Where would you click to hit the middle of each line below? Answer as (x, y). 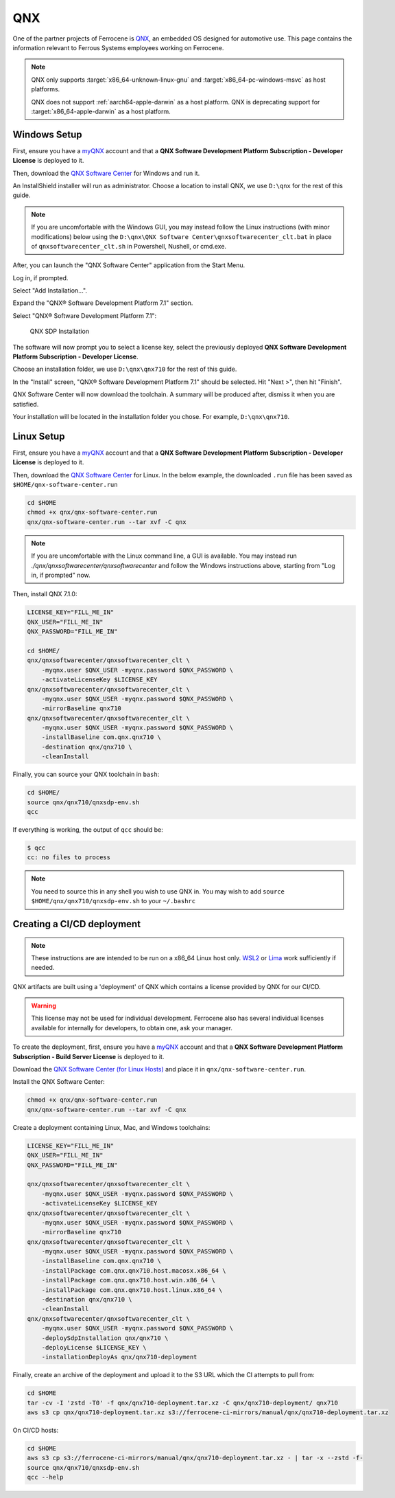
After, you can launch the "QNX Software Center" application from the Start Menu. (129, 265)
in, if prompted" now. (61, 575)
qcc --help (45, 1477)
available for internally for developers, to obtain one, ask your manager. (132, 1028)
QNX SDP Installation (59, 331)
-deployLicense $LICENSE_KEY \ (94, 1347)
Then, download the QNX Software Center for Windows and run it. (106, 173)
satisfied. (26, 404)
